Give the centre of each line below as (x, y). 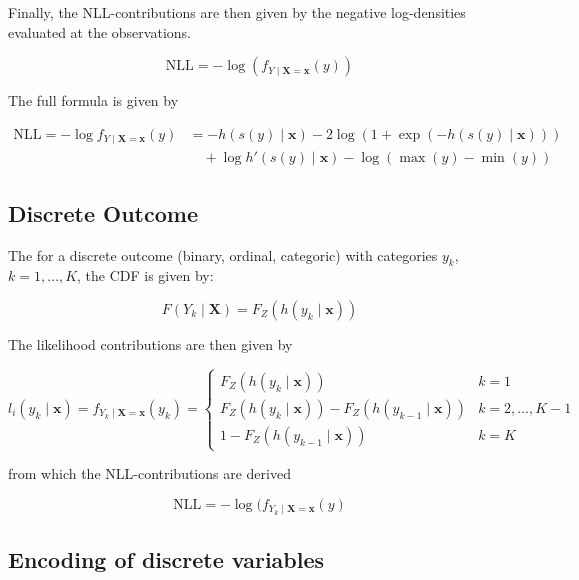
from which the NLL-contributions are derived (149, 473)
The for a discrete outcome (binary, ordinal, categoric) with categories (223, 254)
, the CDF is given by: (145, 275)
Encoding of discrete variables (166, 558)
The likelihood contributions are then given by (150, 343)
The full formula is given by (93, 100)
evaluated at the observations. (99, 31)
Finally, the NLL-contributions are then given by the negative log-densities (237, 12)
